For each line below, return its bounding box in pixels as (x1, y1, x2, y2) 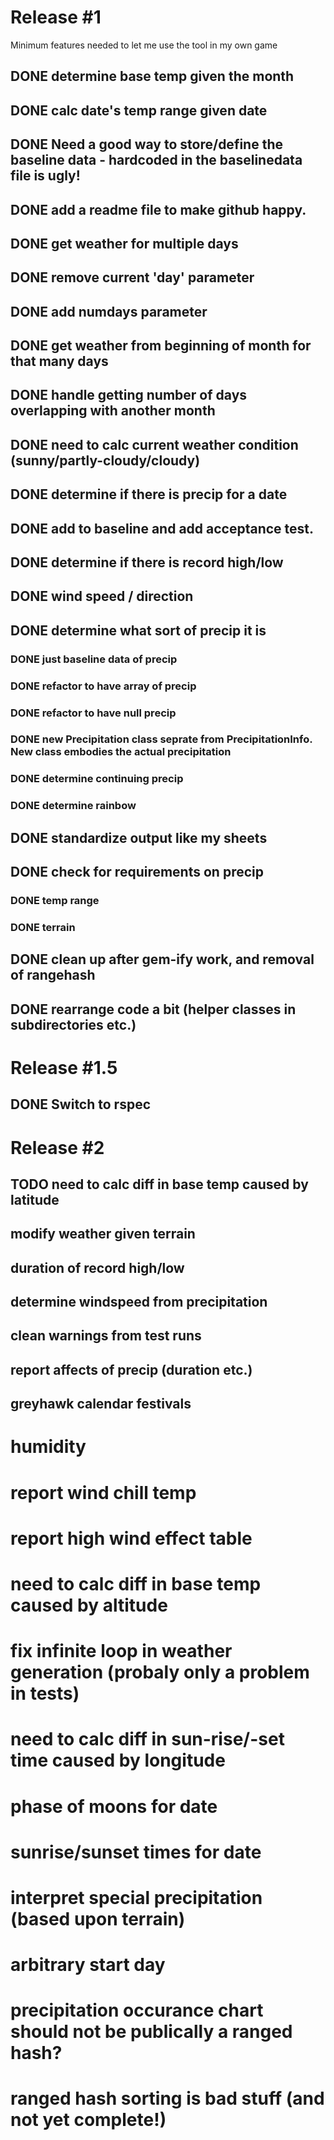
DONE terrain (10, 920, 76, 934)
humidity (10, 1436, 87, 1458)
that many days (10, 353, 109, 370)
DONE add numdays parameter (10, 303, 208, 320)
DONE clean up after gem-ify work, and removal (10, 951, 315, 968)
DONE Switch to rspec (10, 1096, 152, 1113)
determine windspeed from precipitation (10, 1294, 268, 1311)
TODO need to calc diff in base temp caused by (10, 1176, 309, 1193)
